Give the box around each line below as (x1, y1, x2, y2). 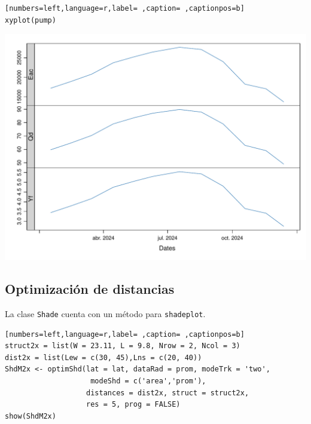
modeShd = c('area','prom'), (90, 377, 206, 386)
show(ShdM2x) (5, 411, 56, 420)
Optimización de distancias (5, 279, 175, 298)
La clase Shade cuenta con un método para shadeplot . (5, 307, 206, 319)
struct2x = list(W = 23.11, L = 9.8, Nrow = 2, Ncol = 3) (5, 342, 240, 351)
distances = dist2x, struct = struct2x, (86, 388, 249, 397)
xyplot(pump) (5, 16, 56, 24)
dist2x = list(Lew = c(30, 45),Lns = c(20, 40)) (5, 353, 202, 362)
